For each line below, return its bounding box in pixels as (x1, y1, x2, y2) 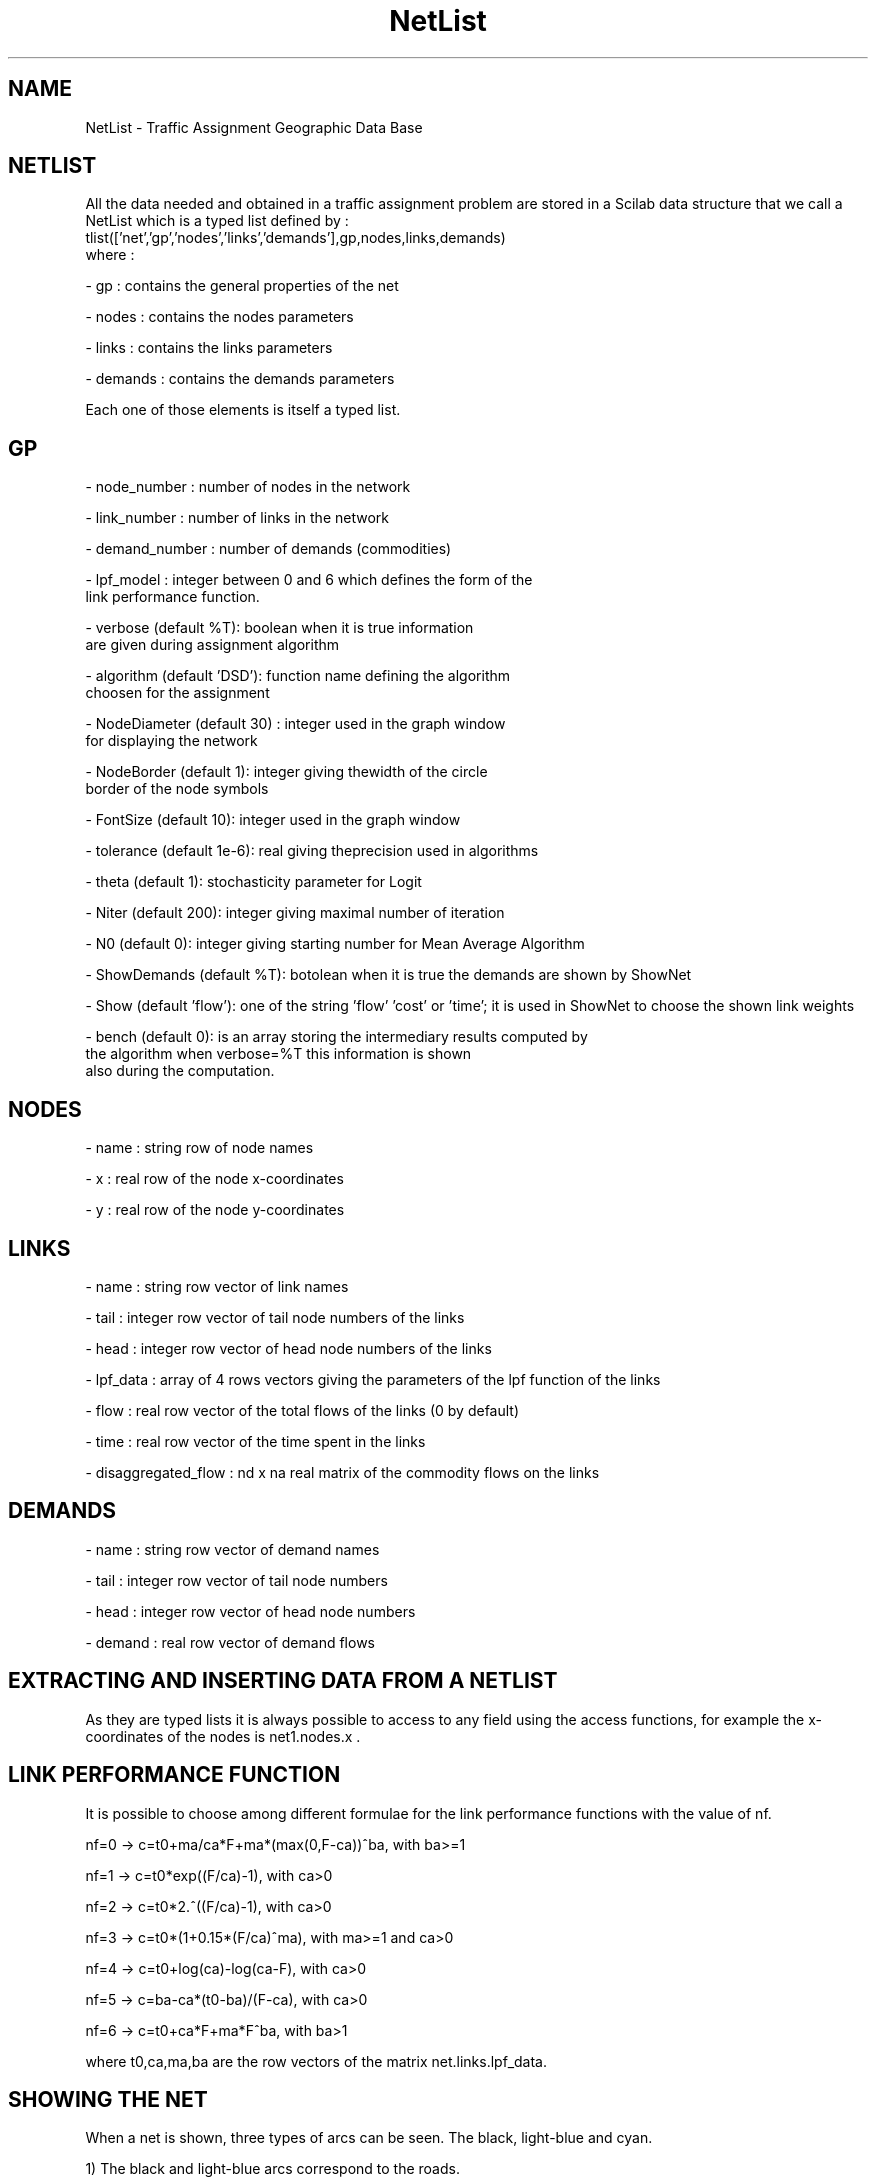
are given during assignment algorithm (85, 636, 340, 654)
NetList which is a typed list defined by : (85, 212, 349, 230)
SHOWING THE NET (8, 2086, 208, 2112)
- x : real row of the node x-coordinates (85, 1170, 344, 1188)
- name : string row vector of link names (85, 1277, 349, 1295)
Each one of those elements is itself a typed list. (85, 401, 401, 419)
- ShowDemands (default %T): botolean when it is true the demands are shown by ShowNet (85, 966, 692, 984)
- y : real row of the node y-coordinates (85, 1201, 345, 1219)
